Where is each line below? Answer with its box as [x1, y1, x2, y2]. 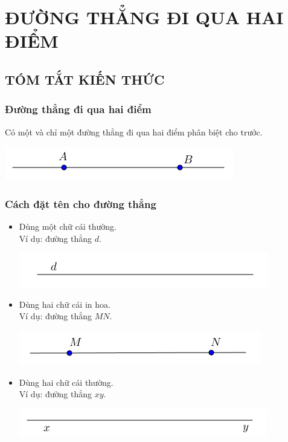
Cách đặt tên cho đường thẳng [5, 196, 156, 211]
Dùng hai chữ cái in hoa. [19, 297, 110, 310]
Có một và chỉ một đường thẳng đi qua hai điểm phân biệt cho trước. [5, 125, 263, 138]
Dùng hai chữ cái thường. [19, 375, 114, 388]
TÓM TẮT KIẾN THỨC [5, 70, 165, 88]
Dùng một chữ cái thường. [19, 219, 117, 232]
